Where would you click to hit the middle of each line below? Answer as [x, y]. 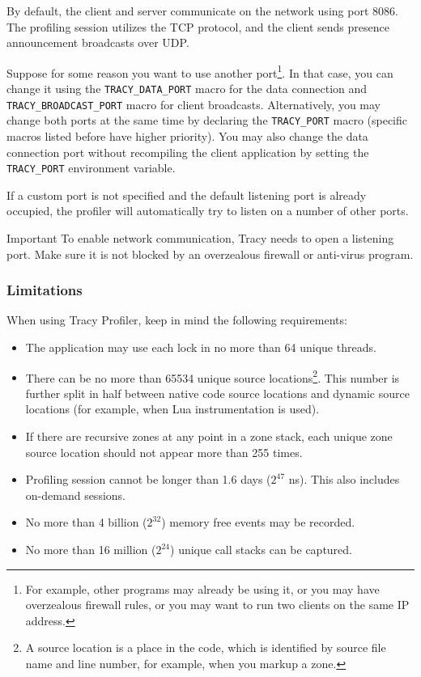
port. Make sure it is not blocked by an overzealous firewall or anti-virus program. [210, 254]
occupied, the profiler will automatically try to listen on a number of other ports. [208, 211]
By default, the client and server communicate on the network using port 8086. [202, 11]
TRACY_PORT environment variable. [91, 168]
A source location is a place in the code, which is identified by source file [206, 647]
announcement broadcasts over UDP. [98, 42]
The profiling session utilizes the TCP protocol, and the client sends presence [198, 26]
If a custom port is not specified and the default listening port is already [187, 195]
